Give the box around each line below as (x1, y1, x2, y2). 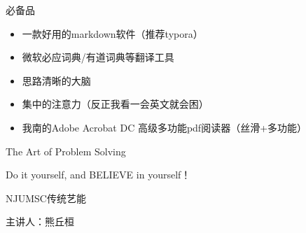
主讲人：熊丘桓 (6, 214, 74, 229)
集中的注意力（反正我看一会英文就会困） (22, 97, 209, 111)
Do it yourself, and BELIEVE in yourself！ (6, 167, 191, 182)
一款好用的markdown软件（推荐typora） (22, 26, 203, 41)
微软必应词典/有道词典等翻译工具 (22, 50, 174, 64)
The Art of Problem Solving (6, 143, 126, 158)
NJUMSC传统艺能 (6, 190, 86, 205)
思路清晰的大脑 (22, 73, 91, 87)
